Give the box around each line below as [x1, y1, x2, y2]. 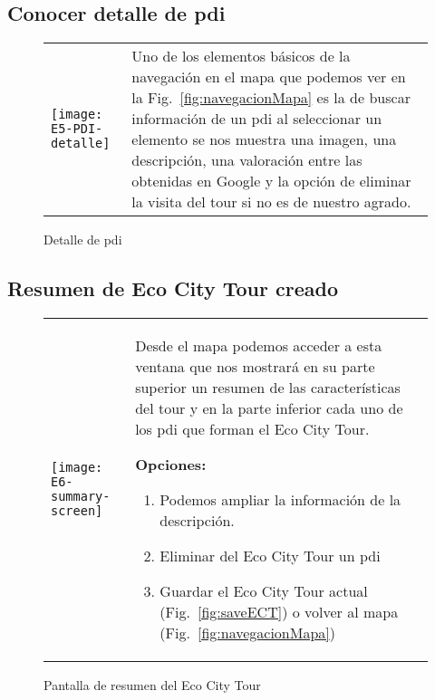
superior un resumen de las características [135, 377, 401, 398]
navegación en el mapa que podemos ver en [131, 66, 406, 88]
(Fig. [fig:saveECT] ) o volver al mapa [159, 601, 399, 622]
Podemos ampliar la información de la [159, 489, 401, 510]
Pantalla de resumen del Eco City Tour [43, 676, 261, 694]
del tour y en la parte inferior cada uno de [135, 398, 403, 418]
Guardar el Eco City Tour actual [159, 580, 368, 601]
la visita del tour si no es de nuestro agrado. [131, 191, 411, 213]
